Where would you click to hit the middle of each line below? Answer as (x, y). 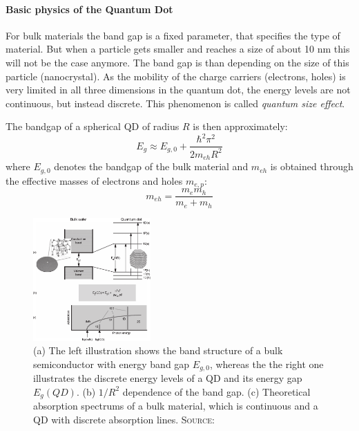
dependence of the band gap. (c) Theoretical (216, 391)
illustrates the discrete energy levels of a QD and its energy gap (168, 378)
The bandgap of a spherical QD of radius (93, 126)
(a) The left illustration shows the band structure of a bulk (158, 350)
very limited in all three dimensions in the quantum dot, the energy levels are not (178, 90)
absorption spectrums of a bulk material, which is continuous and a (176, 406)
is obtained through (312, 166)
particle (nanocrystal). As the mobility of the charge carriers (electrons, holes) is (176, 76)
